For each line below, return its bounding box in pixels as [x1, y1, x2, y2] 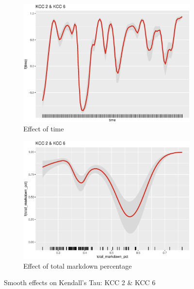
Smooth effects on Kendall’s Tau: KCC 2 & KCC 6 [4, 277, 156, 287]
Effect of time [23, 124, 64, 134]
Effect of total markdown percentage [23, 261, 132, 271]
